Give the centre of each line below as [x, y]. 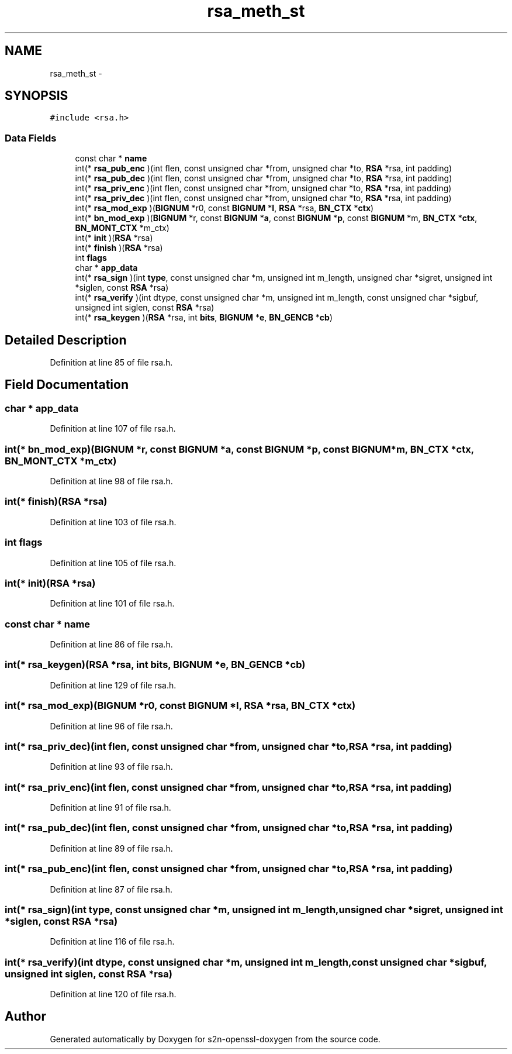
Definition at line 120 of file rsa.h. [113, 994]
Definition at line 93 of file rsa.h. [111, 767]
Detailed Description [66, 340]
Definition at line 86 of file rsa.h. [111, 644]
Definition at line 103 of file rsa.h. [113, 522]
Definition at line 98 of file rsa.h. [111, 481]
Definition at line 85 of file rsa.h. [111, 363]
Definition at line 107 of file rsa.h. [113, 429]
